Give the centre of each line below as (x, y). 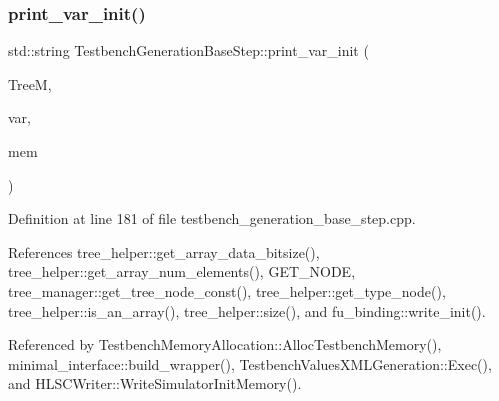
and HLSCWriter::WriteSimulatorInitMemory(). (155, 383)
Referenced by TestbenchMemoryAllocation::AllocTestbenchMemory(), (225, 344)
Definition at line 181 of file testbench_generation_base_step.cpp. (212, 218)
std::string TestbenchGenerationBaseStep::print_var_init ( (188, 50)
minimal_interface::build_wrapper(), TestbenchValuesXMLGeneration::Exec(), (250, 363)
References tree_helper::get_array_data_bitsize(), (164, 251)
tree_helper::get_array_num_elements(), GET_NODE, (182, 271)
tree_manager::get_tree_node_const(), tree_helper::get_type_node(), (227, 290)
